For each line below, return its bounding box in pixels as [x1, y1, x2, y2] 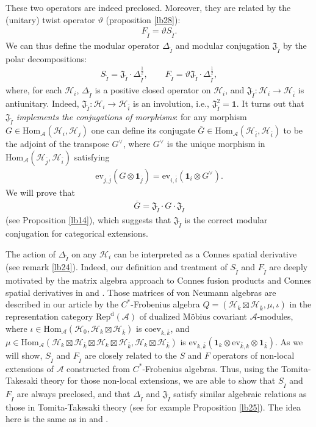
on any [71, 247, 97, 260]
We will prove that [5, 185, 75, 198]
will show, [5, 348, 43, 361]
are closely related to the [84, 348, 177, 361]
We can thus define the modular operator [5, 38, 160, 51]
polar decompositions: [5, 52, 87, 65]
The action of [5, 247, 56, 260]
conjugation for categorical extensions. [5, 227, 148, 240]
